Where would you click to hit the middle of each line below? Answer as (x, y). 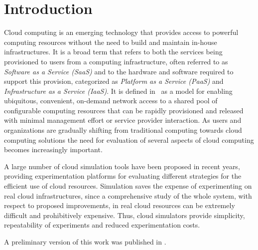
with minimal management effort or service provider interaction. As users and (123, 120)
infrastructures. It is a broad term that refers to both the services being (113, 52)
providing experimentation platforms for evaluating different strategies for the (123, 176)
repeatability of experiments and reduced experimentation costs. (102, 225)
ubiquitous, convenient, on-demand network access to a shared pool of (111, 101)
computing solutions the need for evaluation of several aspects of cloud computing (129, 139)
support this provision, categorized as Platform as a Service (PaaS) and (114, 81)
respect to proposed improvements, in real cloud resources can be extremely (120, 205)
